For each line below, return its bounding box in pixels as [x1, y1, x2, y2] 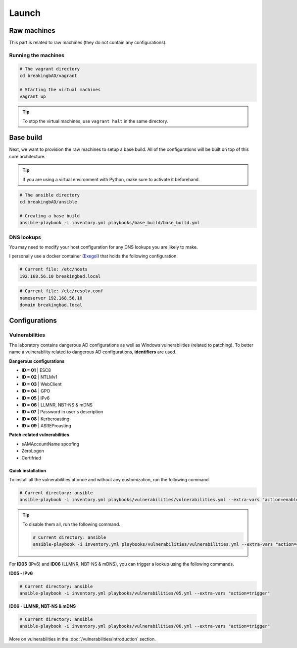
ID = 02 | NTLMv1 [21, 374, 57, 380]
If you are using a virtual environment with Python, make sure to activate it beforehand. [22, 176, 200, 182]
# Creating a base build [19, 213, 80, 218]
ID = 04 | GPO [21, 388, 50, 394]
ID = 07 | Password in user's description [21, 409, 103, 415]
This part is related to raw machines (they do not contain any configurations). [9, 40, 167, 46]
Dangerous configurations [9, 358, 65, 364]
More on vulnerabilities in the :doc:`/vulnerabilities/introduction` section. [9, 636, 156, 642]
